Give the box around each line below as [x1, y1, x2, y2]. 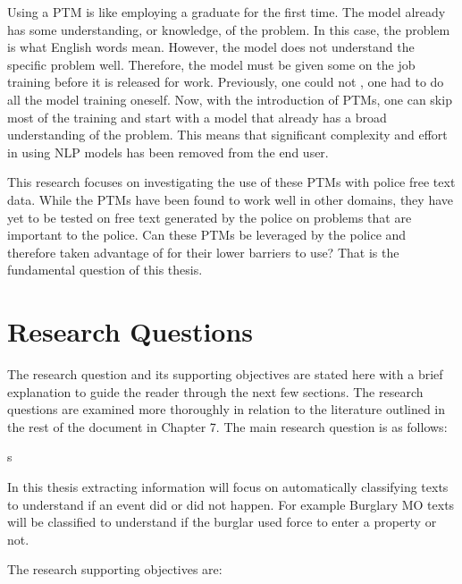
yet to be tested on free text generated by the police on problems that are [7, 207, 412, 226]
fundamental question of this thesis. [7, 260, 203, 279]
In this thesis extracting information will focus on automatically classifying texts [7, 478, 449, 495]
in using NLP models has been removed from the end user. [7, 142, 329, 161]
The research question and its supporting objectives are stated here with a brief [7, 365, 443, 384]
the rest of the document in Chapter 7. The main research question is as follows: [7, 417, 448, 436]
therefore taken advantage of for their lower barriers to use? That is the [7, 242, 399, 261]
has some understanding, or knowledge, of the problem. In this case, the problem [7, 20, 450, 38]
